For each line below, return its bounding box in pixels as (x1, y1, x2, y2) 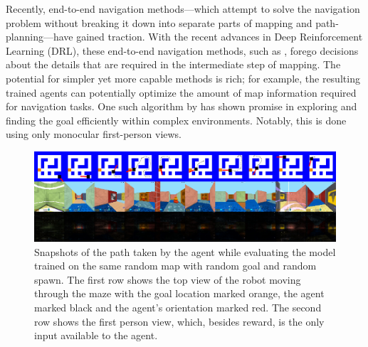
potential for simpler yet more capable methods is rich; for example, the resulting (6, 70, 360, 85)
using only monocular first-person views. (6, 127, 182, 142)
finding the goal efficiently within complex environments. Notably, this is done (6, 112, 347, 127)
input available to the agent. (34, 328, 158, 343)
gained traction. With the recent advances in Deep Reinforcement (76, 29, 363, 44)
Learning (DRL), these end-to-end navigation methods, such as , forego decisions (6, 43, 359, 58)
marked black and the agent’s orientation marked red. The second (34, 300, 322, 315)
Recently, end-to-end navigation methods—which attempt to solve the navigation (6, 1, 360, 16)
